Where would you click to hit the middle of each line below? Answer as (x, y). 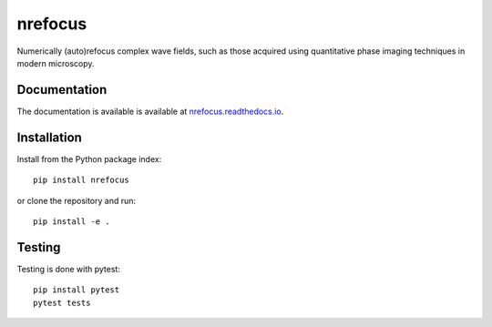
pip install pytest (77, 290)
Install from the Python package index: (89, 158)
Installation (49, 137)
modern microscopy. (56, 63)
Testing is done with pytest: (68, 269)
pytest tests (62, 302)
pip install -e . (72, 221)
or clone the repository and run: (77, 200)
